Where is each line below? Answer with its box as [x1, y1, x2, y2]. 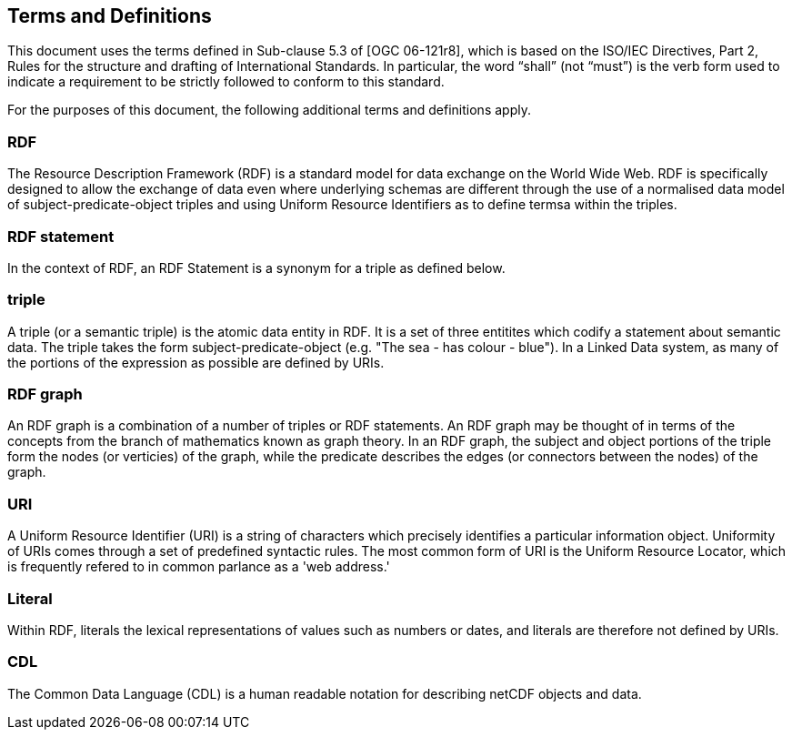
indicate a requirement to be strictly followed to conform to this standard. [7, 74, 445, 90]
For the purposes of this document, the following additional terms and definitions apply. [7, 102, 531, 118]
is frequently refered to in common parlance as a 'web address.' [7, 559, 390, 575]
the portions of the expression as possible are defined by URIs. [7, 354, 385, 370]
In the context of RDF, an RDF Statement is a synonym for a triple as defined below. [7, 259, 506, 276]
